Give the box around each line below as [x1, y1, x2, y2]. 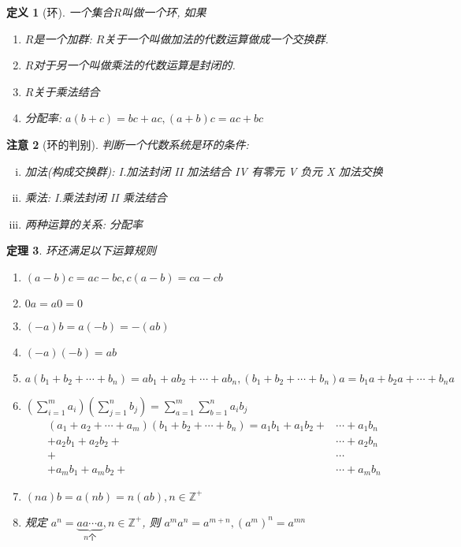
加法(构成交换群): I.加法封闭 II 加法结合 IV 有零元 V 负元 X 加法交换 [24, 162, 383, 179]
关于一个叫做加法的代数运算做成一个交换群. [104, 30, 329, 47]
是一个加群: [33, 30, 92, 47]
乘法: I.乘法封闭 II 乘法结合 [24, 189, 167, 206]
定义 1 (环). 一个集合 [6, 4, 113, 20]
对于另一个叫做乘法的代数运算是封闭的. [33, 57, 236, 73]
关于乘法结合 [33, 83, 100, 99]
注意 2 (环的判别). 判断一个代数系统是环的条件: [6, 136, 249, 152]
